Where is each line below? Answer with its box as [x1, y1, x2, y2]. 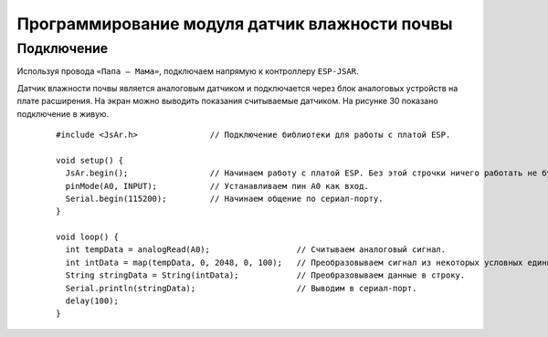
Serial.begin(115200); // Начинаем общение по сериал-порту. [65, 193, 384, 204]
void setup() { [56, 155, 124, 165]
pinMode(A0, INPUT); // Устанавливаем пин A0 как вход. [65, 181, 369, 191]
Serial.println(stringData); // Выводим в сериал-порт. [65, 283, 417, 293]
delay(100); [65, 296, 119, 306]
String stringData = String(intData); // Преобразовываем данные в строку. [65, 270, 466, 280]
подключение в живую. [16, 108, 110, 119]
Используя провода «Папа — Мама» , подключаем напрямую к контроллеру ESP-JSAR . [16, 66, 359, 77]
